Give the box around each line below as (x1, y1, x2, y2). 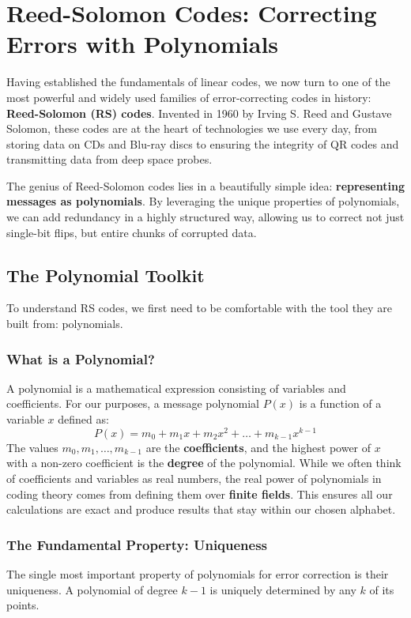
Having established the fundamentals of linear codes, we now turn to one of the (6, 73, 390, 90)
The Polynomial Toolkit (6, 262, 205, 287)
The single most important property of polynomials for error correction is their (6, 565, 389, 582)
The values (6, 439, 58, 455)
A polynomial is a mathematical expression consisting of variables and (6, 379, 346, 396)
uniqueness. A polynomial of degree (6, 581, 178, 597)
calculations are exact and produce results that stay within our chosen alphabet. (6, 501, 396, 518)
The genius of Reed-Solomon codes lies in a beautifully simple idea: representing (6, 177, 405, 194)
